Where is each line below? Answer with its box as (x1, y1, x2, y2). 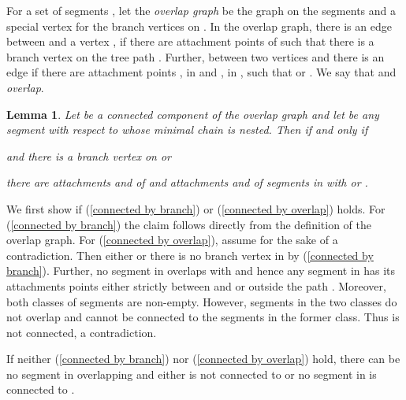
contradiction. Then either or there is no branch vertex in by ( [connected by (6, 246, 374, 263)
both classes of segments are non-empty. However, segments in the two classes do (6, 293, 397, 309)
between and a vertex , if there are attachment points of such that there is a (6, 33, 374, 50)
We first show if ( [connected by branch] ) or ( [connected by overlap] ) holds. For (6, 200, 386, 217)
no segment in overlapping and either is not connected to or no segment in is (6, 365, 377, 382)
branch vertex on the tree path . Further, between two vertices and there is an (6, 48, 385, 65)
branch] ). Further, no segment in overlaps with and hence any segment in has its (6, 262, 396, 279)
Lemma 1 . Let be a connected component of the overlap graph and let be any (6, 106, 379, 122)
